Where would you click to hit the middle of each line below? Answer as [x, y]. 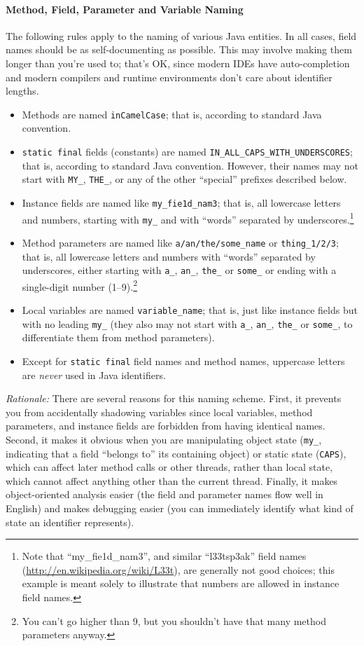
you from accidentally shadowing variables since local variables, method [159, 412]
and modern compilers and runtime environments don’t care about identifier [169, 77]
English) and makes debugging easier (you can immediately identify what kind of [180, 508]
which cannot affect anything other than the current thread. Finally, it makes [172, 480]
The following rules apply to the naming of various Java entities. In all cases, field [181, 35]
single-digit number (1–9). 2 [80, 285]
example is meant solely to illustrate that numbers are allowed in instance [181, 583]
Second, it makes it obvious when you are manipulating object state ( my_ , [164, 439]
